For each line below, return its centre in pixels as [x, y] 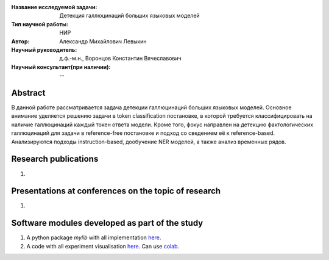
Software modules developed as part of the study [107, 223]
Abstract [28, 92]
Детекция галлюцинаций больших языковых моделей [130, 16]
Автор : [20, 41]
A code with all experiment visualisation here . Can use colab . [103, 246]
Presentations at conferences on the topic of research [116, 191]
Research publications [55, 159]
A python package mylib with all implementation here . [94, 237]
